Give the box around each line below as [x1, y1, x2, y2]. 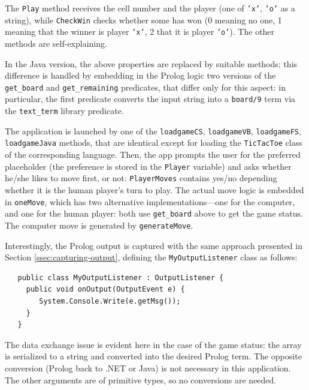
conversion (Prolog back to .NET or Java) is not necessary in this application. [5, 361, 291, 374]
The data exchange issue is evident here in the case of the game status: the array [5, 338, 302, 350]
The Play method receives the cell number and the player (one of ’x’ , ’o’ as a [5, 2, 295, 14]
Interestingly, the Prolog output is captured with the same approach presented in [5, 239, 302, 251]
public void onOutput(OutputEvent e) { [26, 285, 185, 294]
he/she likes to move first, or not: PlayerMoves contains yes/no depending [5, 172, 277, 184]
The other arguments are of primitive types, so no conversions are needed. [5, 373, 277, 386]
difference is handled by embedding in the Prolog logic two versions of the [5, 69, 276, 82]
